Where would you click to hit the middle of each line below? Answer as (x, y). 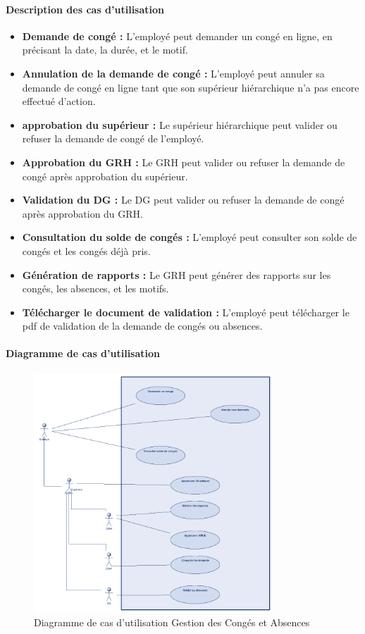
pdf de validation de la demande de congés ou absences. (142, 326)
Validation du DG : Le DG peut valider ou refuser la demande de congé (183, 200)
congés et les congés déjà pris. (86, 250)
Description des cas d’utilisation (85, 9)
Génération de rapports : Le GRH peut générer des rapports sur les (177, 274)
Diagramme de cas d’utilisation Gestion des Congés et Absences (172, 622)
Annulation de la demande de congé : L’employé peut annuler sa (173, 73)
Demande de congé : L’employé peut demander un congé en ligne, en (177, 36)
